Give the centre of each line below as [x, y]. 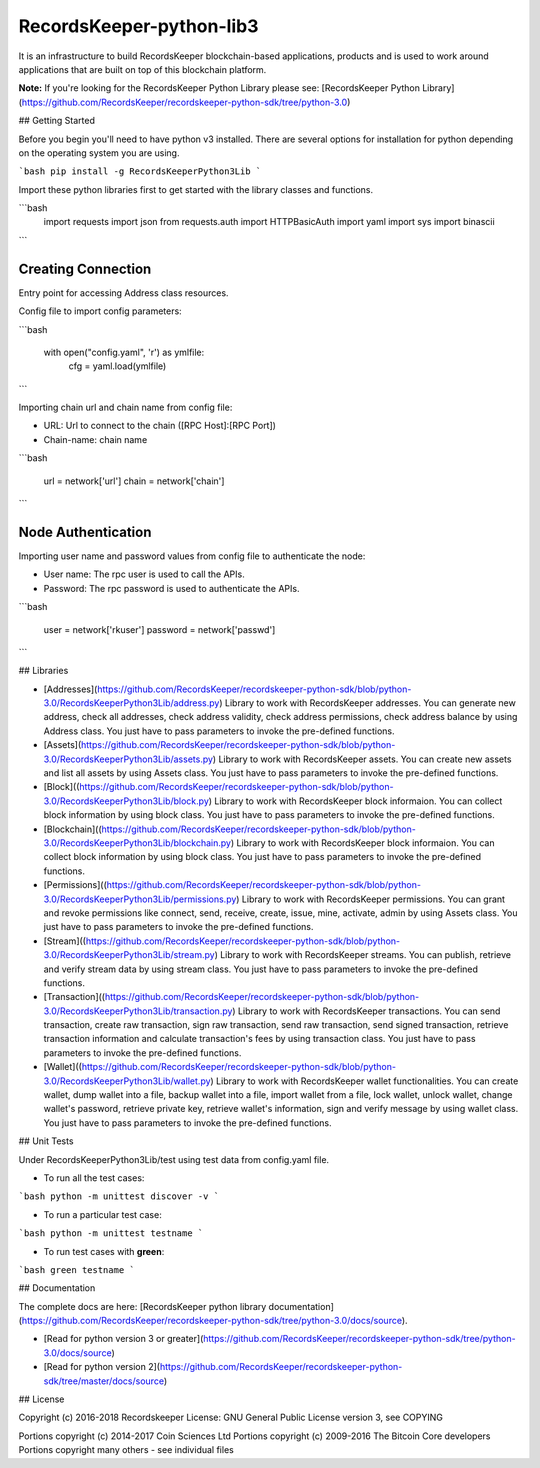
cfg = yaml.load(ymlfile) [117, 366]
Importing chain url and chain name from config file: [125, 407]
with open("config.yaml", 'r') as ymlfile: [124, 352]
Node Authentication [85, 531]
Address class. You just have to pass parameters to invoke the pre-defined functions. [219, 731]
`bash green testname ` [76, 1269]
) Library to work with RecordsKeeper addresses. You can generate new [367, 703]
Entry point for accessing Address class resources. [123, 292]
